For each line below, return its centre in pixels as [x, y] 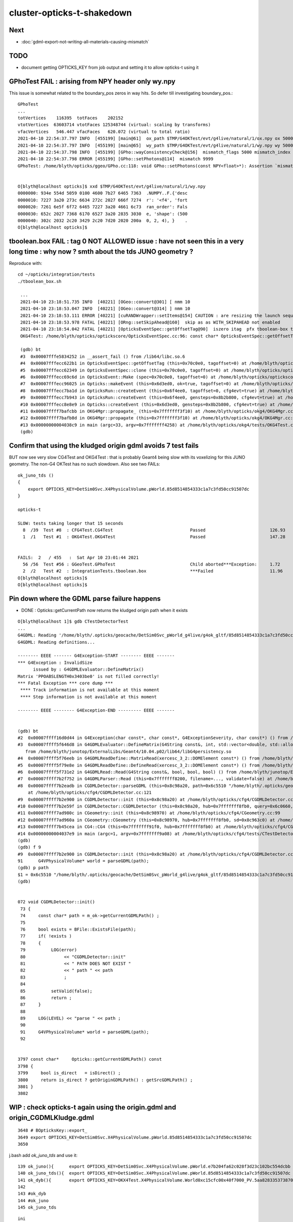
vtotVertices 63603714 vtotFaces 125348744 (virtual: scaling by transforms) [114, 125]
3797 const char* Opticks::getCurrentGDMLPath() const [90, 1059]
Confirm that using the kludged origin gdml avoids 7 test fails [104, 446]
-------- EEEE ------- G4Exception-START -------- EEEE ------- [96, 656]
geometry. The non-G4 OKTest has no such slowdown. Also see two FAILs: [85, 464]
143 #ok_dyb [32, 1194]
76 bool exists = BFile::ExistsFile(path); [78, 929]
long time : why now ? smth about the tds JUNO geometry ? [101, 251]
